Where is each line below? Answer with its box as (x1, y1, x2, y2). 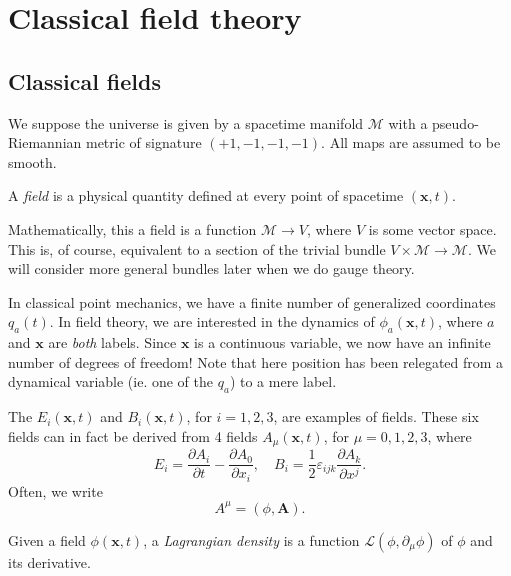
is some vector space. (368, 218, 497, 239)
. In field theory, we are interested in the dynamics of (49, 311, 375, 332)
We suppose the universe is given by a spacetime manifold (8, 112, 364, 133)
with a (388, 112, 428, 133)
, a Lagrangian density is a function (143, 529, 360, 550)
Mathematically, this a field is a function (8, 218, 257, 239)
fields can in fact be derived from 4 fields (8, 425, 258, 446)
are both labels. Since (48, 332, 177, 353)
